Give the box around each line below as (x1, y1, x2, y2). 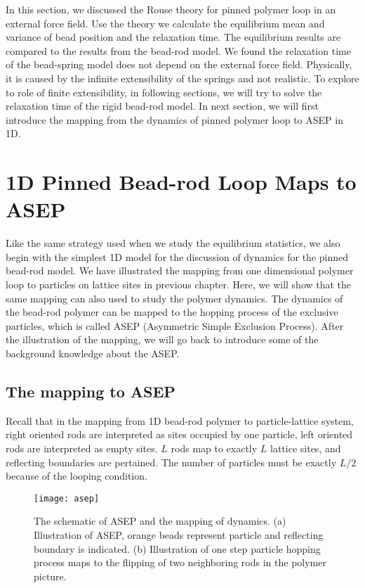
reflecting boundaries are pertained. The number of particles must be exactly (6, 454, 337, 469)
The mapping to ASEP (6, 380, 175, 402)
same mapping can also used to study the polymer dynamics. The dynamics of (6, 290, 343, 305)
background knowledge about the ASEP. (6, 346, 180, 360)
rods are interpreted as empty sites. (6, 440, 158, 455)
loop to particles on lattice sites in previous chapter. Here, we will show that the (6, 277, 352, 292)
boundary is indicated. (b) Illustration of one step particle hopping (34, 541, 321, 556)
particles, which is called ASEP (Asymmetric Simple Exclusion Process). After (6, 318, 344, 333)
